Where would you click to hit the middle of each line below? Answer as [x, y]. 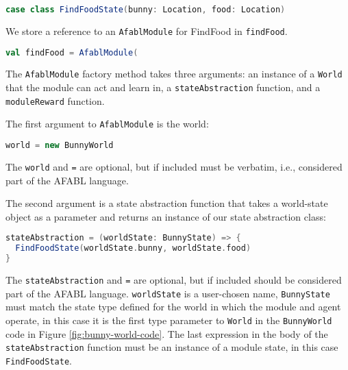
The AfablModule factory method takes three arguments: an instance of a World [174, 74]
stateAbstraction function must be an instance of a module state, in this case [172, 347]
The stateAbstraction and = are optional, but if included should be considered [174, 279]
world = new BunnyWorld [60, 146]
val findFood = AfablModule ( [72, 52]
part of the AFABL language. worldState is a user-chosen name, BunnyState [168, 293]
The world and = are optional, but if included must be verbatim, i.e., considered [174, 166]
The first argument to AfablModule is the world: [107, 124]
